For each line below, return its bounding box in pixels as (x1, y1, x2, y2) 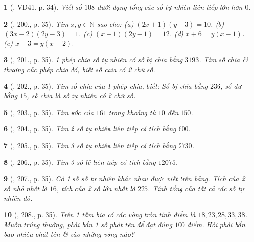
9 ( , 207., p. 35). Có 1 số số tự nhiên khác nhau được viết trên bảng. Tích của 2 (4, 173, 245, 184)
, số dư (220, 81, 241, 91)
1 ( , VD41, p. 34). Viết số (4, 2, 82, 12)
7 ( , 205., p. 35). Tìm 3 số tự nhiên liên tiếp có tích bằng (4, 140, 176, 150)
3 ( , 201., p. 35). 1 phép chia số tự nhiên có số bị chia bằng (4, 54, 183, 65)
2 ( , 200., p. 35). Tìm (4, 18, 69, 29)
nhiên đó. (4, 193, 33, 203)
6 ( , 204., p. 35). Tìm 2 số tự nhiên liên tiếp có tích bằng (4, 123, 176, 134)
